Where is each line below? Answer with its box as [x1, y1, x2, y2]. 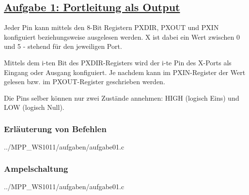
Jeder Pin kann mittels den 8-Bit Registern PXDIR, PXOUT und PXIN [4, 22, 219, 32]
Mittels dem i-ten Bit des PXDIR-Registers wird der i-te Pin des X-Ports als [4, 57, 232, 67]
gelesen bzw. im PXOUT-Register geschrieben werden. [4, 76, 165, 87]
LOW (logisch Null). [4, 102, 64, 112]
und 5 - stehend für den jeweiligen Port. [4, 41, 122, 51]
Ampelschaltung [4, 162, 68, 174]
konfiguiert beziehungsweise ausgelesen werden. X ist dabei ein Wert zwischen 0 [4, 31, 240, 42]
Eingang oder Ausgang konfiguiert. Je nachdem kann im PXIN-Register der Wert [4, 67, 246, 77]
